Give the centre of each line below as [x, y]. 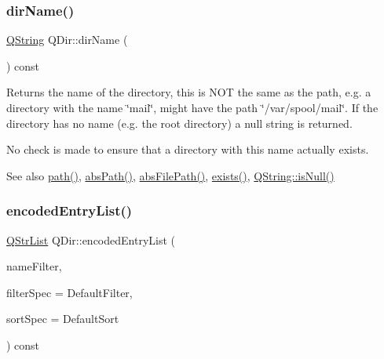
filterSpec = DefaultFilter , [69, 292]
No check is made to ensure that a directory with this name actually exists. [188, 149]
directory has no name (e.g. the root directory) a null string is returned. [179, 123]
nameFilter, [34, 266]
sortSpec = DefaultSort [63, 319]
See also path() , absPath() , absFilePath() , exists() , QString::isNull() [170, 175]
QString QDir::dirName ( [67, 40]
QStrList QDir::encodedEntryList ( [91, 239]
